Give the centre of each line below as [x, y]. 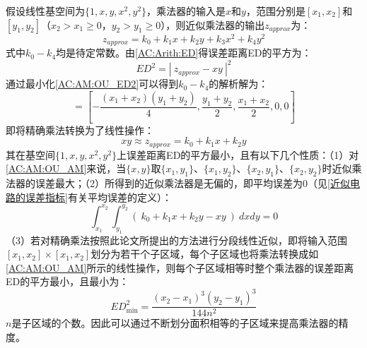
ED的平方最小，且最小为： [68, 281]
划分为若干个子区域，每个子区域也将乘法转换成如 [205, 254]
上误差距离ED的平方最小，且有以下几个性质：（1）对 [238, 154]
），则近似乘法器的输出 [213, 24]
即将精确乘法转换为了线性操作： [80, 130]
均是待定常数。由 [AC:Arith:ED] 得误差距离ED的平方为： [184, 53]
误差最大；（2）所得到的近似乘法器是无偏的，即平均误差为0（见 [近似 [192, 183]
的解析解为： [239, 84]
